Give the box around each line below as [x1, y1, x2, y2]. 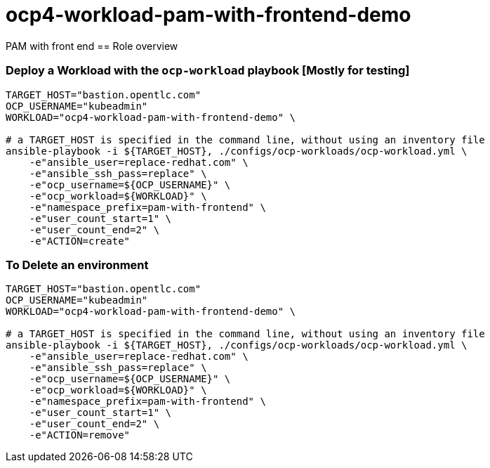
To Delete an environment [6, 257, 149, 272]
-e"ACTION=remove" [29, 429, 131, 441]
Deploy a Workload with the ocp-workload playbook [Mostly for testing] [6, 63, 410, 78]
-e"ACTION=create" [29, 235, 131, 247]
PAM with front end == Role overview [6, 39, 178, 52]
